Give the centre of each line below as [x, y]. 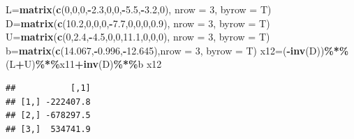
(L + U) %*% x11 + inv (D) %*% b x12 [84, 64]
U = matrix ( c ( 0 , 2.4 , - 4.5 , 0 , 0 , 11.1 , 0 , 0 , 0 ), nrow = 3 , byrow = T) [138, 37]
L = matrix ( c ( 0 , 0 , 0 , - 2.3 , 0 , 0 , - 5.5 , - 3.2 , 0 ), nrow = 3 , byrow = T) [139, 9]
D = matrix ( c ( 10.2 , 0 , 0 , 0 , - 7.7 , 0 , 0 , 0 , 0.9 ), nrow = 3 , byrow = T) [138, 23]
